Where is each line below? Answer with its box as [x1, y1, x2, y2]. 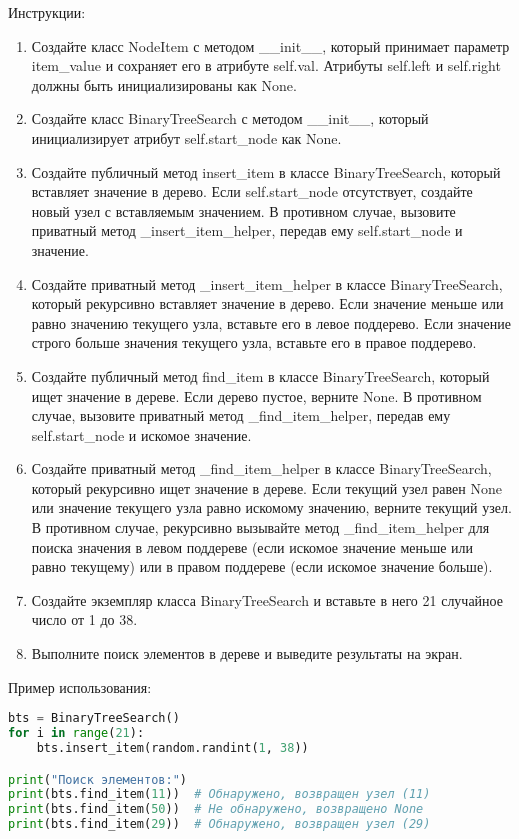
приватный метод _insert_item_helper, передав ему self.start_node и [31, 220, 463, 241]
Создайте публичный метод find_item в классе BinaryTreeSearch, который [31, 365, 490, 386]
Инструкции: [8, 2, 86, 22]
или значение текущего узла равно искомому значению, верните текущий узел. [31, 497, 512, 518]
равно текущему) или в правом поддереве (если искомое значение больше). [31, 556, 493, 577]
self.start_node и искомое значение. [31, 424, 252, 445]
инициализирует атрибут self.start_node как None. [31, 127, 342, 148]
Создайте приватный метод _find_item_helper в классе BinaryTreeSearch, [31, 458, 492, 479]
